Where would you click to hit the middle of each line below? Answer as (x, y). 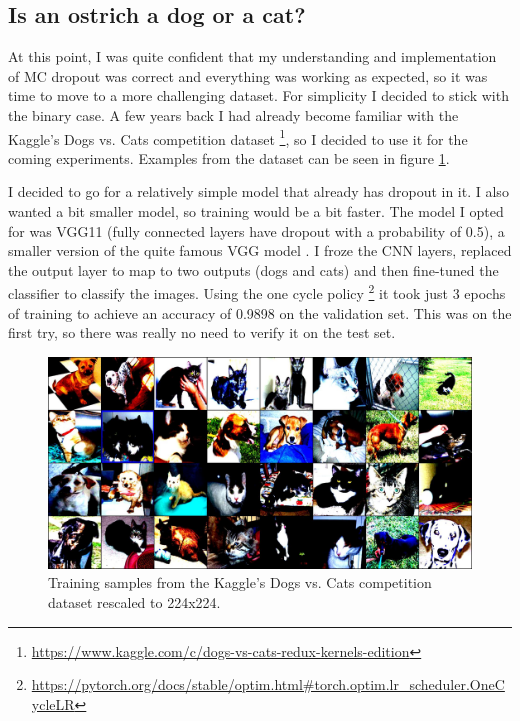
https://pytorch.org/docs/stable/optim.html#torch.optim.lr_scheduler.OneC (268, 684)
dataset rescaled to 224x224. (134, 602)
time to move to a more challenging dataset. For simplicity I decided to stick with (258, 95)
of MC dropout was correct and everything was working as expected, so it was (248, 75)
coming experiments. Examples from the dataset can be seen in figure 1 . (229, 157)
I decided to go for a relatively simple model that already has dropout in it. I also (258, 191)
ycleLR (53, 703)
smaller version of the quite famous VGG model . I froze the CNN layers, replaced (260, 250)
